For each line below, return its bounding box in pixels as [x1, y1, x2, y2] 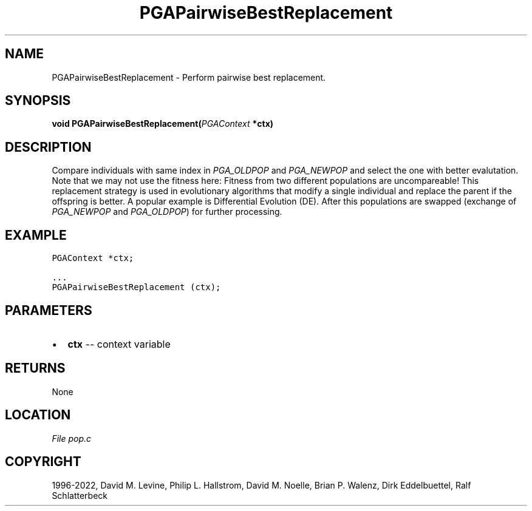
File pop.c [52, 433, 92, 444]
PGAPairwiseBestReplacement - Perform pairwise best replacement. [52, 72, 326, 83]
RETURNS [5, 360, 66, 376]
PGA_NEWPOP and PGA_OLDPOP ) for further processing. [52, 206, 282, 217]
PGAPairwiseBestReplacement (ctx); [52, 282, 221, 293]
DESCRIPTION [5, 139, 92, 155]
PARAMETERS [5, 302, 92, 318]
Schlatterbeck [52, 490, 107, 501]
